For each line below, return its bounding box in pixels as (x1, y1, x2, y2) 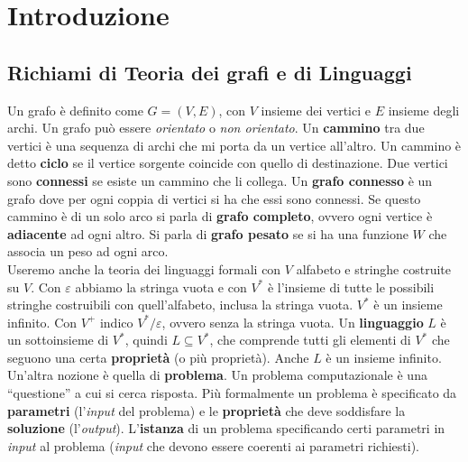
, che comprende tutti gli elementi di (209, 330, 411, 349)
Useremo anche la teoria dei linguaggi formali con (7, 259, 281, 278)
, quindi (124, 330, 168, 349)
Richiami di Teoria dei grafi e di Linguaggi (7, 58, 412, 86)
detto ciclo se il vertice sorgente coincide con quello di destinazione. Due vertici (7, 153, 448, 172)
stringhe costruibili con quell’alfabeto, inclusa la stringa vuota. (7, 295, 353, 314)
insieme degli (388, 100, 460, 119)
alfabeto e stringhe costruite (296, 259, 451, 278)
